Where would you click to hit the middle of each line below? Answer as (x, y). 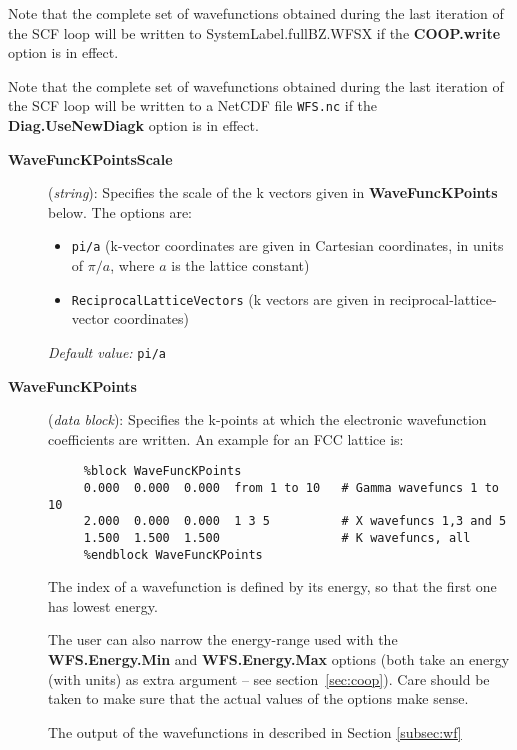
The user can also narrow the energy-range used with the (223, 639)
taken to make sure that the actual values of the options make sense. (258, 698)
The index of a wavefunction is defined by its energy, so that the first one (272, 586)
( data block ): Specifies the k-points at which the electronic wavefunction (267, 419)
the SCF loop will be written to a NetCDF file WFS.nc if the (193, 105)
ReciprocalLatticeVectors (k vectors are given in (228, 298)
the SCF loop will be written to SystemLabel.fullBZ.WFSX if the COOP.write (254, 32)
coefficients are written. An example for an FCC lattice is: (226, 438)
